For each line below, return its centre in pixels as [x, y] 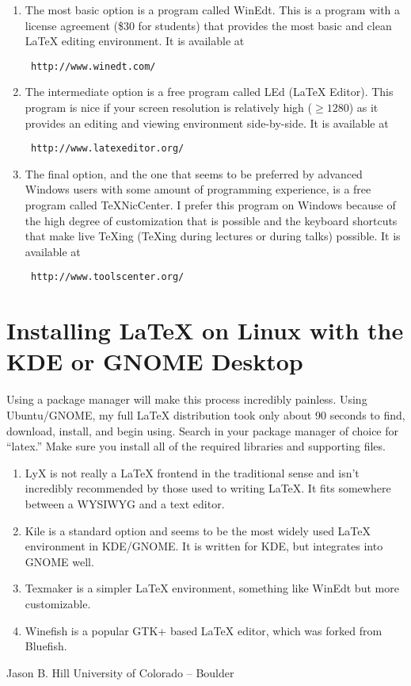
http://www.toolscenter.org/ [107, 277]
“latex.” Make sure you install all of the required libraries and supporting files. [196, 446]
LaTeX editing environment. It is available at [135, 41]
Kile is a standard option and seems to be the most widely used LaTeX [198, 530]
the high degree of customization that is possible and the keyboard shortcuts [211, 220]
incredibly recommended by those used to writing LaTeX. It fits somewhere [208, 488]
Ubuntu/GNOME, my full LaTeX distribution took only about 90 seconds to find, [206, 415]
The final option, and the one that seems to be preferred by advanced [194, 173]
